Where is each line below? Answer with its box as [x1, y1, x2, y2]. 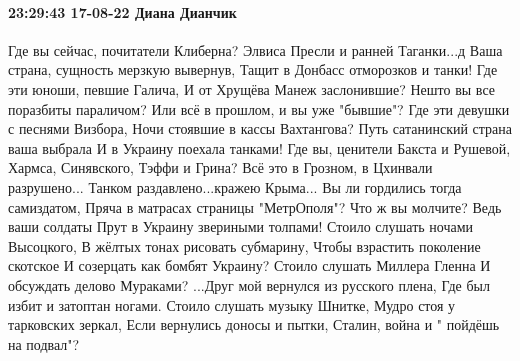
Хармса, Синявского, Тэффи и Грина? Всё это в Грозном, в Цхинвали [8, 157, 433, 178]
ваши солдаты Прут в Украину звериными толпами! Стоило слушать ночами [8, 216, 474, 237]
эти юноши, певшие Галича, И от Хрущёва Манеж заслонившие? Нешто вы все [8, 78, 495, 99]
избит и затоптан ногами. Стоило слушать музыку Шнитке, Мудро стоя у [8, 294, 456, 315]
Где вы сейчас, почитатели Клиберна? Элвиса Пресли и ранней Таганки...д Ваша [8, 39, 503, 60]
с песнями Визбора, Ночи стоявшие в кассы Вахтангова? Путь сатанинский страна [8, 118, 513, 139]
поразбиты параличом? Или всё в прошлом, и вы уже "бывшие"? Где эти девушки [8, 98, 510, 119]
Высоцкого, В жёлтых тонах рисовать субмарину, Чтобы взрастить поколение [8, 235, 481, 256]
